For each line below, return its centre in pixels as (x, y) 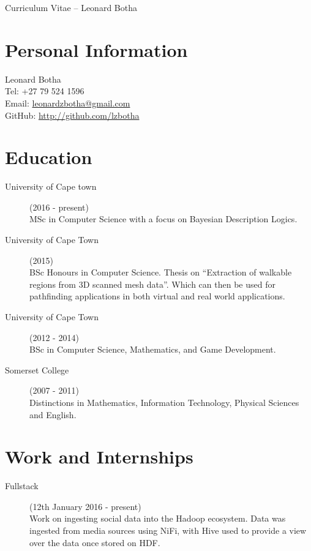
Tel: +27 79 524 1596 (45, 91)
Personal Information (96, 49)
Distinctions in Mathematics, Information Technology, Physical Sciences (164, 402)
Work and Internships (99, 456)
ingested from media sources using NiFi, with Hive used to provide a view (168, 530)
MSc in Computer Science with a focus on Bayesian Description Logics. (163, 219)
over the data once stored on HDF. (95, 542)
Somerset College (37, 369)
